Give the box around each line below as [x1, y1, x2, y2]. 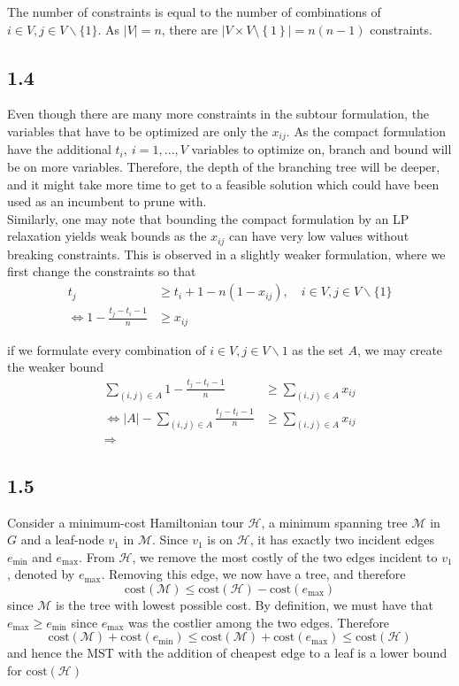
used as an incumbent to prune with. [7, 192, 207, 211]
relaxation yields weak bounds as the [7, 227, 207, 245]
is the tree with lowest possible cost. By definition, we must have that [56, 596, 433, 613]
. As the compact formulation [286, 121, 446, 140]
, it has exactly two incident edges [249, 530, 434, 549]
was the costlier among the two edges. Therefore [128, 613, 390, 631]
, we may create [356, 340, 443, 358]
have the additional [7, 140, 111, 158]
